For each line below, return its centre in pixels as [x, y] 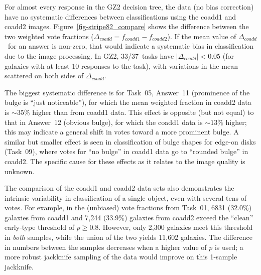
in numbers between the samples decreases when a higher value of [106, 247]
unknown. [20, 171]
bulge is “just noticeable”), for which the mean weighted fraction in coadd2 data [128, 102]
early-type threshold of [40, 227]
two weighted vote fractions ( [49, 36]
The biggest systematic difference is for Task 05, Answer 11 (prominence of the [127, 92]
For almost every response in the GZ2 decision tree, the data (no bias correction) [129, 7]
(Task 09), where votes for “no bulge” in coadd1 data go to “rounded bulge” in [126, 151]
